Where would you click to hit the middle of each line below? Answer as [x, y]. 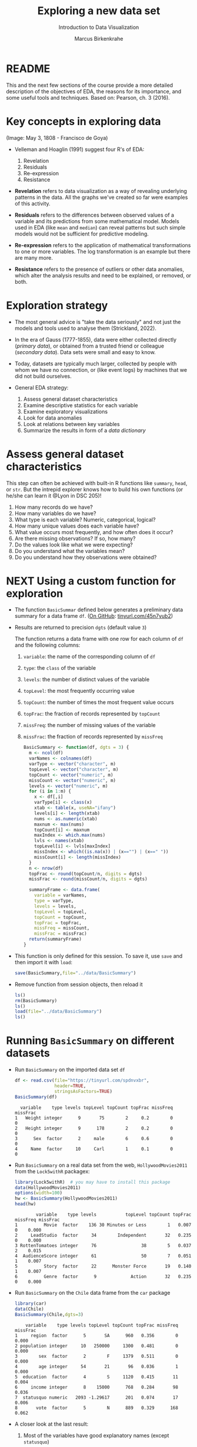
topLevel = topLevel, [61, 912]
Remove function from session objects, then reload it [79, 984]
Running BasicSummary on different [90, 1041]
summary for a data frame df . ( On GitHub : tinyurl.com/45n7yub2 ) [94, 616]
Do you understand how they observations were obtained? [86, 557]
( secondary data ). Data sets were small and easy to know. [85, 352]
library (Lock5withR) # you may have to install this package [92, 1182]
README [28, 68]
